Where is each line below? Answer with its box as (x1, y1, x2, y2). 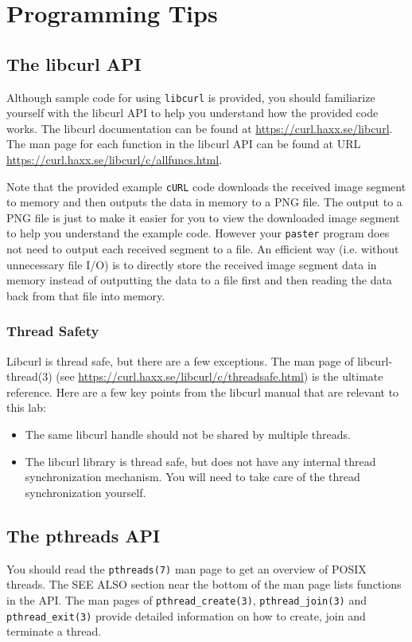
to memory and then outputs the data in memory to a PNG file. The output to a (6, 194, 402, 210)
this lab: (6, 399, 46, 416)
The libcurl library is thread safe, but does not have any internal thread (25, 452, 376, 469)
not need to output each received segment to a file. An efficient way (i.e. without (6, 241, 399, 257)
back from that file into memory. (6, 287, 165, 303)
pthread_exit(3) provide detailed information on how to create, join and (6, 607, 366, 624)
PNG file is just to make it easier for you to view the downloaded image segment (6, 209, 400, 225)
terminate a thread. (6, 623, 102, 640)
